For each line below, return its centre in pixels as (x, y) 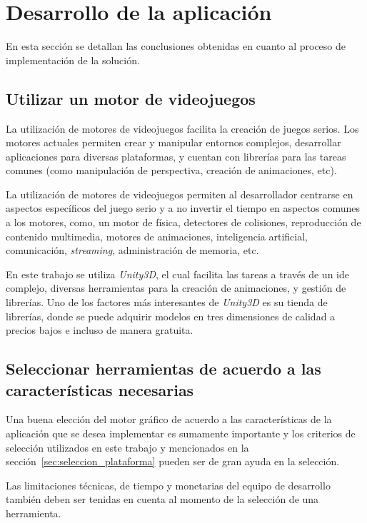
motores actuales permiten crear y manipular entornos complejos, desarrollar (174, 142)
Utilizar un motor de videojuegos (131, 98)
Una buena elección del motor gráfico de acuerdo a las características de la (169, 419)
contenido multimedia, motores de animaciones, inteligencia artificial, (157, 236)
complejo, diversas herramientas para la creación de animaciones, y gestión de (176, 288)
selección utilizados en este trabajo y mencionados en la (127, 447)
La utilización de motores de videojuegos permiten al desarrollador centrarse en (180, 194)
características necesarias (100, 389)
